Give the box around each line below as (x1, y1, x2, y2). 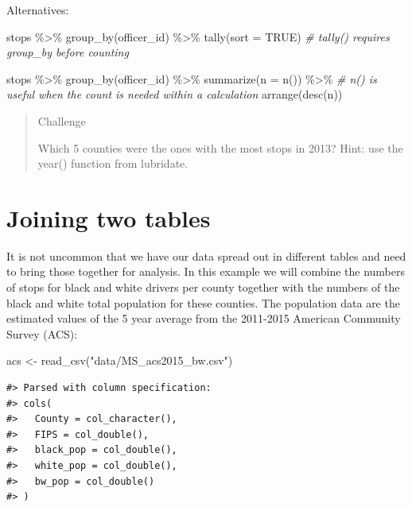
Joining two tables (6, 201, 211, 234)
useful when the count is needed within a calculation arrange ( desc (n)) (6, 86, 343, 103)
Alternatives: (6, 2, 69, 17)
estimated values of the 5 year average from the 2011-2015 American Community (6, 310, 401, 327)
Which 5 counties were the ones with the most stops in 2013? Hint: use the (37, 139, 403, 156)
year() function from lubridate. (37, 155, 189, 172)
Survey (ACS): (6, 325, 78, 342)
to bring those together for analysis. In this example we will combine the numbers (6, 263, 406, 280)
